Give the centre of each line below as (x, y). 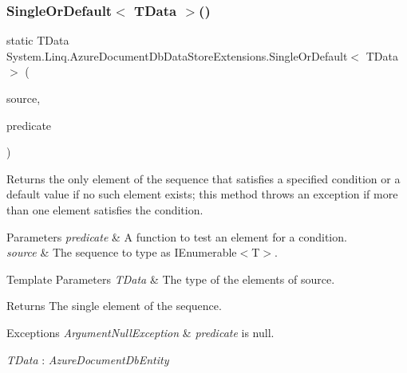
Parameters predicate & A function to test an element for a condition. (177, 236)
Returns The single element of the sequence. (114, 306)
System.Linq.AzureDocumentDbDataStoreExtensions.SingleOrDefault (177, 55)
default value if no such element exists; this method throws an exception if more (202, 194)
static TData (38, 40)
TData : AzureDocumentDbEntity (88, 359)
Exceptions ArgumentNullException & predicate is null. (140, 332)
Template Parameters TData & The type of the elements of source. (171, 279)
